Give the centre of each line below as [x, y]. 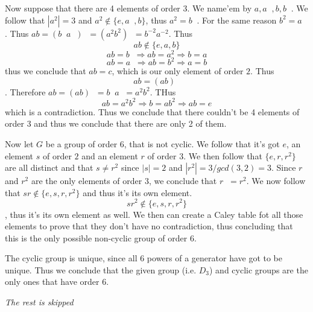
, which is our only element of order [178, 71]
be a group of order [81, 144]
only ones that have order [52, 282]
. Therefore [25, 91]
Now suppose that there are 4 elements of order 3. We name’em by [128, 8]
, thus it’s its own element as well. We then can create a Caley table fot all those [154, 214]
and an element [110, 155]
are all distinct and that [49, 167]
